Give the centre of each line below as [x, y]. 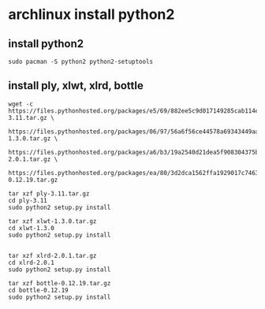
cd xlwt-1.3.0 [32, 228]
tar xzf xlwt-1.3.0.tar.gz [52, 221]
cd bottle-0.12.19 [38, 290]
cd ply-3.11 [28, 200]
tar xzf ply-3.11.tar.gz [49, 194]
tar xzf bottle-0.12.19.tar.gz [60, 283]
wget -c [21, 104]
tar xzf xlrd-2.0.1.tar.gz [52, 255]
